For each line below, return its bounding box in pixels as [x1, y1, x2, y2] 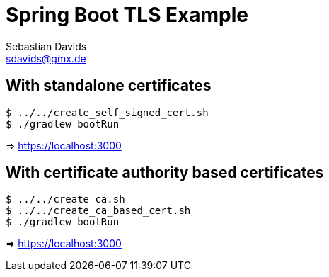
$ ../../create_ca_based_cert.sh [6, 205, 191, 217]
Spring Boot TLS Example [6, 3, 249, 27]
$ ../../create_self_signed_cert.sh [6, 106, 209, 118]
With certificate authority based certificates [6, 164, 324, 182]
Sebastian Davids [6, 40, 87, 52]
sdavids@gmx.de [6, 52, 86, 64]
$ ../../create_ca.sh [6, 193, 125, 205]
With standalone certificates [6, 77, 212, 95]
